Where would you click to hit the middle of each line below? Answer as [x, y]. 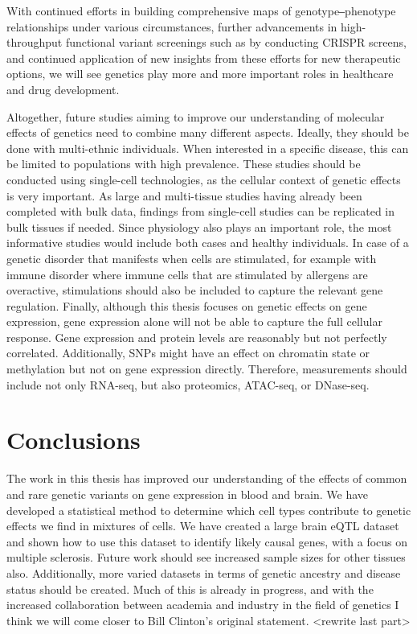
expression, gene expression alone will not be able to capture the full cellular [194, 321]
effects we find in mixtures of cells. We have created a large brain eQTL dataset [203, 526]
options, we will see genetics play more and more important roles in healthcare [200, 74]
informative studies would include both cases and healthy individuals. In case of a [208, 243]
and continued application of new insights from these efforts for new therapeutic [204, 58]
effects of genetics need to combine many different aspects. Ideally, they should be [208, 132]
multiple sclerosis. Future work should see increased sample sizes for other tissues [206, 557]
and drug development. [63, 89]
